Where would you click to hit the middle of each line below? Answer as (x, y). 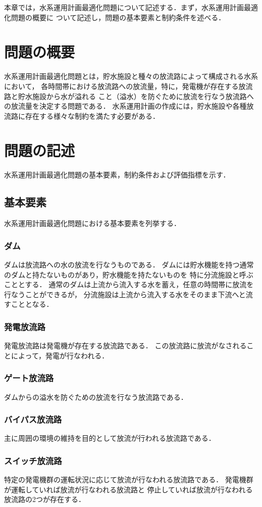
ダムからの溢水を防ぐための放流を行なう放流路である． (96, 397)
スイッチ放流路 (33, 460)
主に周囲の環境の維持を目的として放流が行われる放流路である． (110, 438)
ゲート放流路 (29, 378)
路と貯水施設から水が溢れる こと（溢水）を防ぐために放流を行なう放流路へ (129, 96)
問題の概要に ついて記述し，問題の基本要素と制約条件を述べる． (118, 17)
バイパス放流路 (33, 419)
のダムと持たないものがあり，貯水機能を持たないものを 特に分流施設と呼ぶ (129, 274)
